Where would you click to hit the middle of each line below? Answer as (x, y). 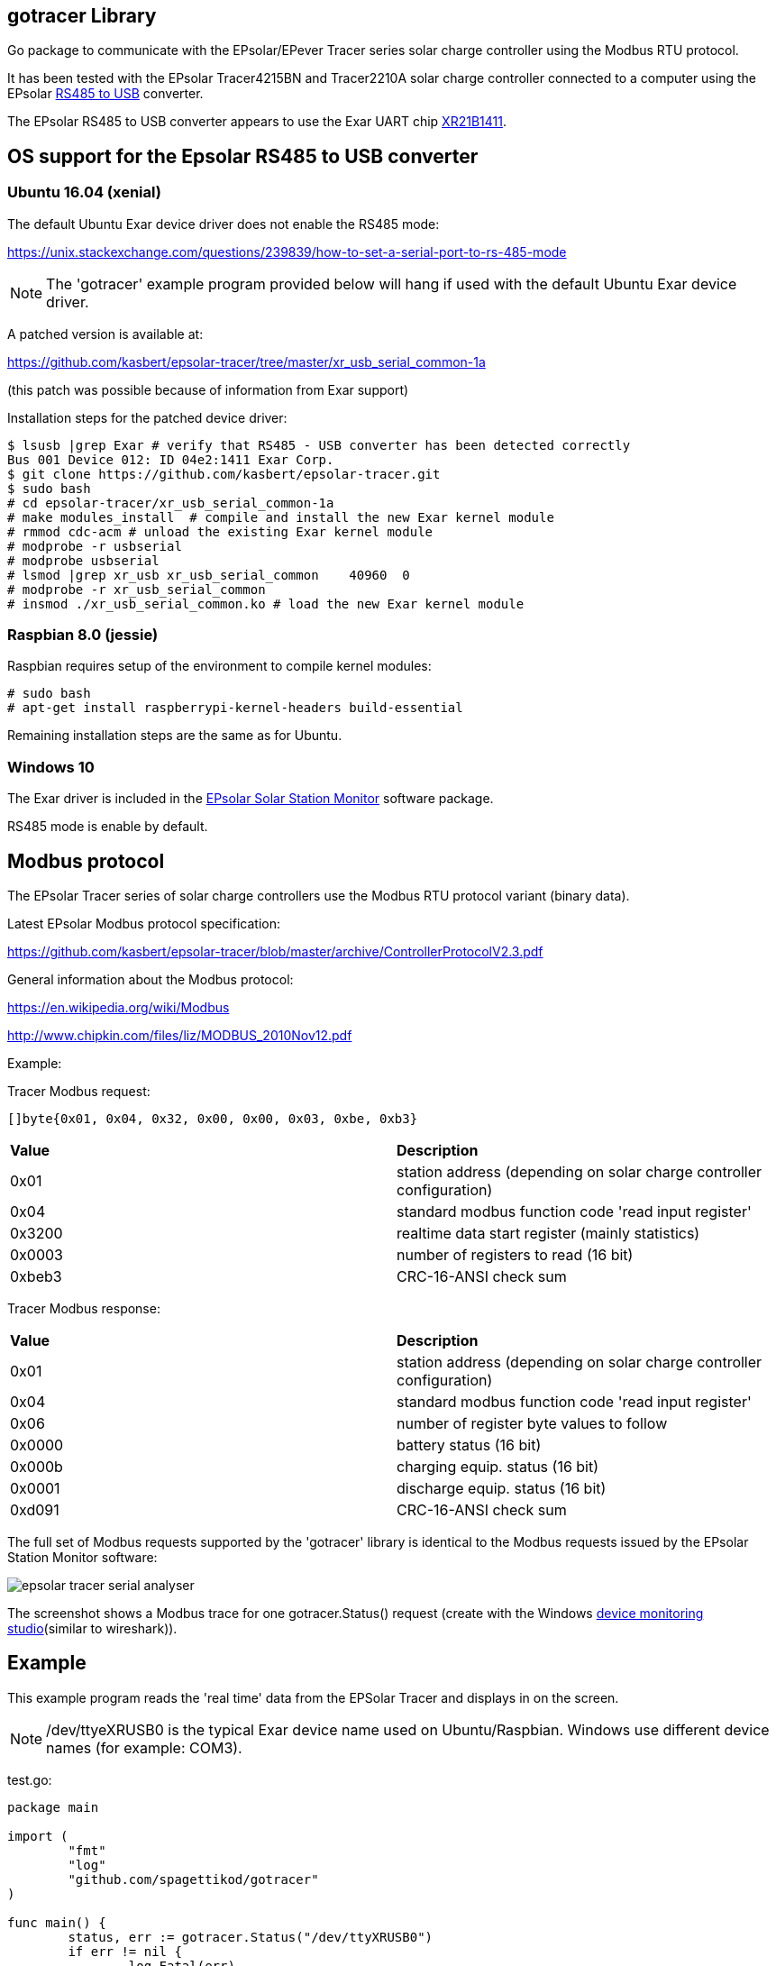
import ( (38, 1836)
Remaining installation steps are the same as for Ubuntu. (175, 736)
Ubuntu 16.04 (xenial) (84, 192)
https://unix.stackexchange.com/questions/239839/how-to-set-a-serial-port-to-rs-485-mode (287, 251)
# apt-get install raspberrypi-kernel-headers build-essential (235, 708)
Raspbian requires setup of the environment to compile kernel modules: (219, 666)
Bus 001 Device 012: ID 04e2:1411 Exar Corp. (171, 459)
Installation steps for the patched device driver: (147, 417)
